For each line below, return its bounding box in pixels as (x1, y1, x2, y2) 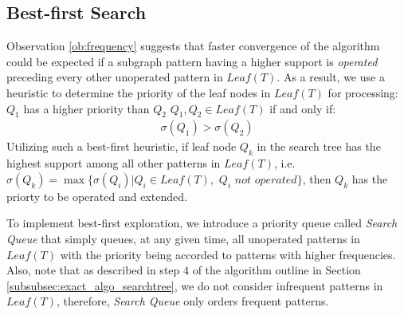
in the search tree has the (257, 138, 381, 155)
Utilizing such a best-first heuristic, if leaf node (6, 138, 237, 155)
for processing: (328, 84, 398, 100)
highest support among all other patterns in (6, 155, 221, 171)
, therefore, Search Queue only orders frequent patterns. (57, 293, 329, 309)
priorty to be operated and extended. (6, 187, 187, 204)
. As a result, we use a (277, 69, 385, 85)
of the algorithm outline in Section (192, 262, 361, 278)
